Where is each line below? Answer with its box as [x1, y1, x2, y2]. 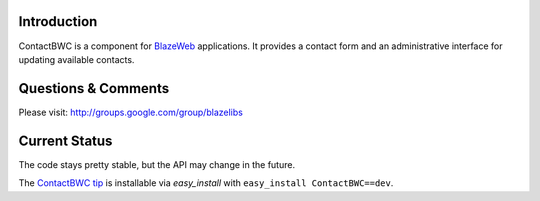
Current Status [18, 132, 113, 149]
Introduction [18, 13, 98, 30]
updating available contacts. [18, 53, 135, 65]
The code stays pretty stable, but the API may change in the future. [18, 158, 295, 170]
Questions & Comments [18, 80, 170, 97]
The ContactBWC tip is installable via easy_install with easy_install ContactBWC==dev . [18, 177, 394, 189]
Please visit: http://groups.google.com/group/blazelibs [18, 106, 244, 118]
